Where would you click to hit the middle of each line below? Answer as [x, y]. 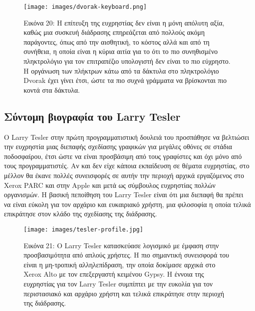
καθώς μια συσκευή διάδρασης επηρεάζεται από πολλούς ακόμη [114, 32]
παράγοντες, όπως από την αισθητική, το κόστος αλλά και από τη [117, 41]
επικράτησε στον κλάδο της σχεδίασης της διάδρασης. [81, 214]
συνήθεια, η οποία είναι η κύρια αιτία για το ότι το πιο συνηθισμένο [121, 51]
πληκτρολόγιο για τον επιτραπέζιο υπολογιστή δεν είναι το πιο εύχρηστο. [127, 61]
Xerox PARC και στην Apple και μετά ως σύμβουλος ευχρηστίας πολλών [110, 185]
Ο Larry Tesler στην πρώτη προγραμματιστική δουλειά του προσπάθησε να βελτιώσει [127, 137]
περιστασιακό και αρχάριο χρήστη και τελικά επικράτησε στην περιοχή [124, 293]
